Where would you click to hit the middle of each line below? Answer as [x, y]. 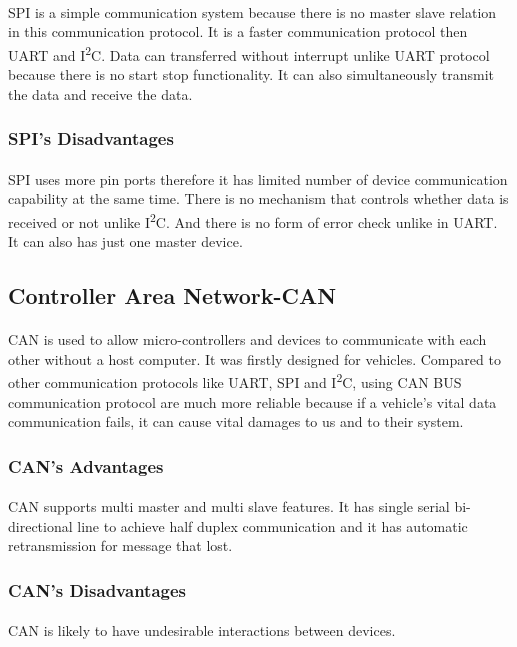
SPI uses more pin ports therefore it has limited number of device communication [258, 178]
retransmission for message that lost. [120, 545]
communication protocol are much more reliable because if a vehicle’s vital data [252, 401]
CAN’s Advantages [86, 465]
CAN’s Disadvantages [97, 589]
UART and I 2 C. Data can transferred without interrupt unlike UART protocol [249, 53]
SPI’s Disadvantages [91, 138]
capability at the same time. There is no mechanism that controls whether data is [258, 198]
